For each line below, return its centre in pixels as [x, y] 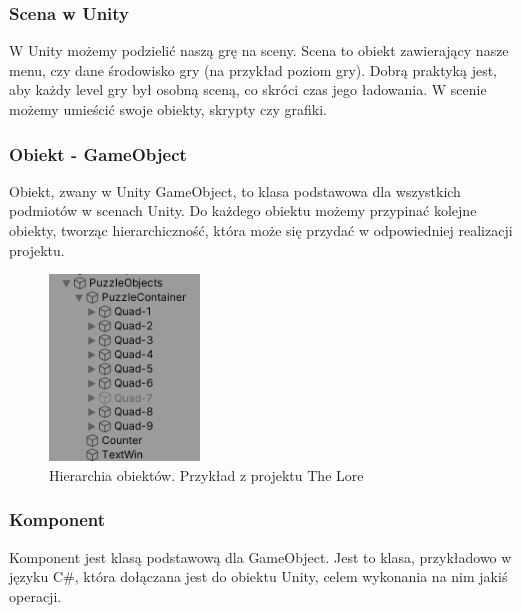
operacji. [35, 595]
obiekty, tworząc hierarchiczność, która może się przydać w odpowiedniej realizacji [261, 230]
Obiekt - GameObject [98, 153]
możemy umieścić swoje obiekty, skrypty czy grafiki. [168, 109]
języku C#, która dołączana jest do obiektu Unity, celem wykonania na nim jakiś [258, 576]
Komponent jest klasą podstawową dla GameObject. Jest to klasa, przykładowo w [260, 556]
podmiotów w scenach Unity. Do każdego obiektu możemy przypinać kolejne [243, 210]
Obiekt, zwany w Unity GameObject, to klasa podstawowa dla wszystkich [235, 190]
